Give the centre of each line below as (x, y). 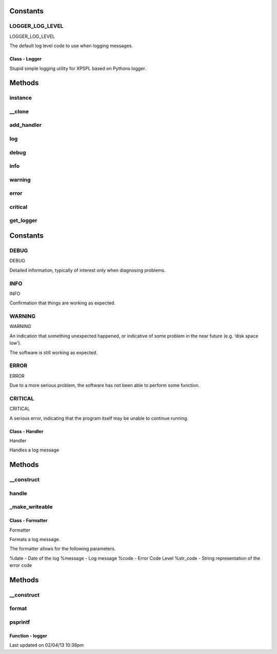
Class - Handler (26, 431)
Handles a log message (34, 450)
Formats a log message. (35, 539)
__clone (19, 111)
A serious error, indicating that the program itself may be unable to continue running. (99, 418)
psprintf (20, 622)
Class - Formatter (29, 521)
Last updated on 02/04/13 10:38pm (47, 645)
